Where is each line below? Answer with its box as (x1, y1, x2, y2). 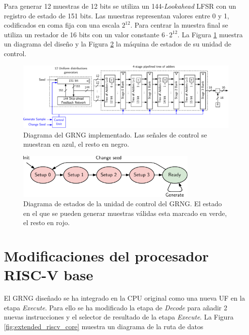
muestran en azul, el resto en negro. (23, 139, 129, 149)
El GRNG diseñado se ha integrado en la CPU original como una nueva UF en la (4, 293, 245, 303)
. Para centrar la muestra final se (130, 20, 228, 30)
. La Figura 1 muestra (177, 29, 243, 39)
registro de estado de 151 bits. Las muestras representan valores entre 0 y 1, (4, 10, 229, 20)
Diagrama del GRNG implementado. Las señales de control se (23, 129, 207, 139)
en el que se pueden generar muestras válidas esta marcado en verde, (23, 208, 227, 218)
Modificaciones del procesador (4, 246, 209, 266)
